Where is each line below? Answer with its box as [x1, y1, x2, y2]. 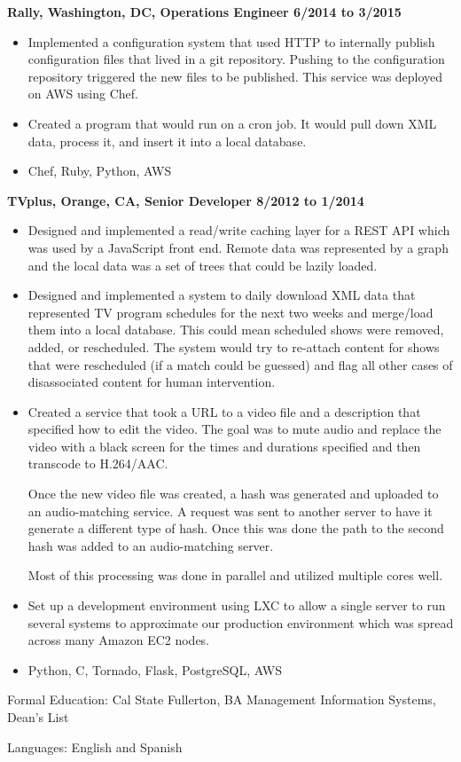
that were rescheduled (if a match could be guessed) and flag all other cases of [27, 355, 453, 373]
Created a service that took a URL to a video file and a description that [27, 402, 421, 420]
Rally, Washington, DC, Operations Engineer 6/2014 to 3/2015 [7, 3, 402, 20]
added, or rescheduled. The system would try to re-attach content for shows [27, 337, 440, 356]
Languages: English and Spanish [7, 737, 183, 756]
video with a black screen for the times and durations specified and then [27, 436, 421, 455]
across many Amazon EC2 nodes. [27, 631, 210, 649]
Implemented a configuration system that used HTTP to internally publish [27, 32, 435, 51]
